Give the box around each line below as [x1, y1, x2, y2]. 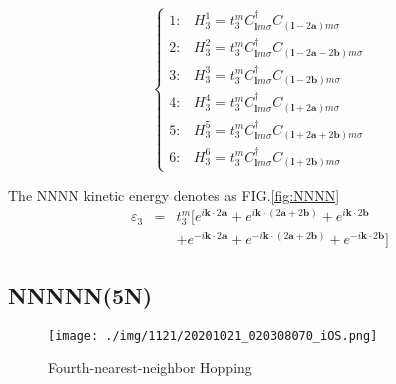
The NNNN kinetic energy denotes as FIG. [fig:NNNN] [8, 184, 340, 205]
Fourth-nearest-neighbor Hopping [48, 357, 252, 378]
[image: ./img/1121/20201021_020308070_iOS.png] [48, 328, 378, 343]
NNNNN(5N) [8, 279, 153, 310]
